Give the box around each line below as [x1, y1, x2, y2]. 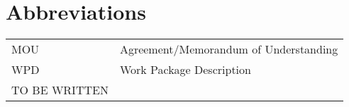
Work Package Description [119, 61, 251, 78]
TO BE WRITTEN [11, 82, 109, 99]
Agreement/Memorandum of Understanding [119, 41, 338, 58]
